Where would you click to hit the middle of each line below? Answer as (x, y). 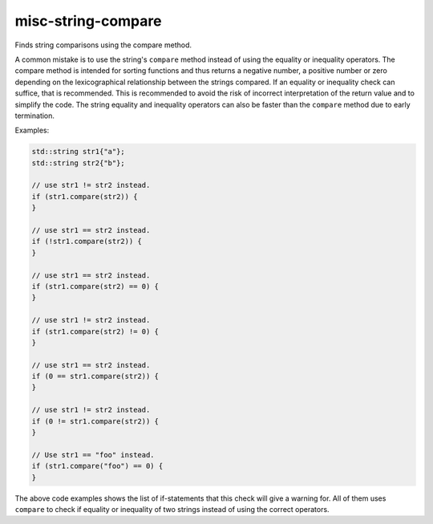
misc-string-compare (88, 21)
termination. (35, 116)
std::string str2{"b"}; (79, 163)
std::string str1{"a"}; (79, 152)
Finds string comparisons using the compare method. (103, 45)
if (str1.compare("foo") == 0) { (97, 466)
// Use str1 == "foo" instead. (93, 455)
